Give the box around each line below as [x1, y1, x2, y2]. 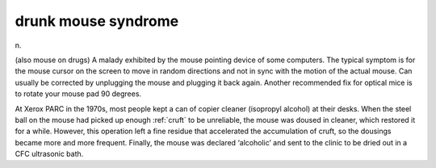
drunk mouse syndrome [15, 12, 179, 30]
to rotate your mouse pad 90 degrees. [15, 89, 141, 99]
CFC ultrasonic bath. [15, 149, 84, 159]
